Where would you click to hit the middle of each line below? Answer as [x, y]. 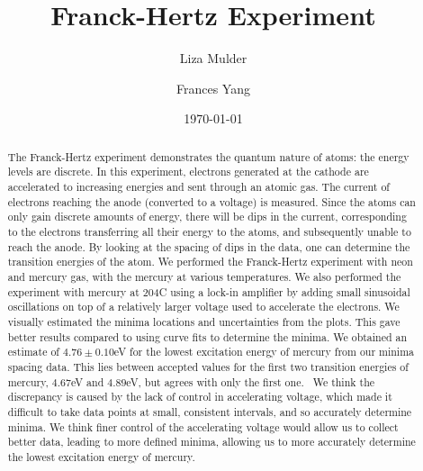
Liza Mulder [213, 58]
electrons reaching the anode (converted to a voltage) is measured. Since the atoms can [211, 201]
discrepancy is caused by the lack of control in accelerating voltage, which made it [200, 397]
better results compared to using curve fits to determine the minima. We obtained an [207, 336]
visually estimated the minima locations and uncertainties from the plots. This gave [204, 321]
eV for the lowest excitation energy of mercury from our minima [264, 352]
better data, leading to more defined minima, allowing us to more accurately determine [211, 442]
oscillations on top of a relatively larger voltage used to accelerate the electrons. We [203, 307]
